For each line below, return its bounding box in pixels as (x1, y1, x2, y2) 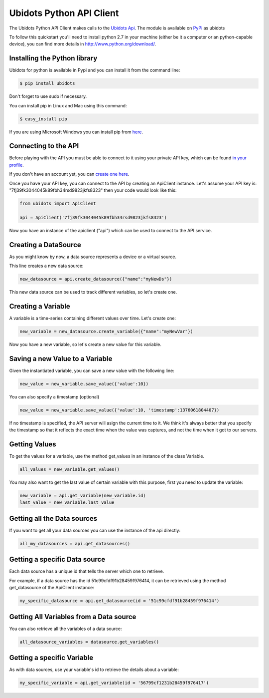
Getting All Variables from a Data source (9, 612, 136, 621)
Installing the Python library (9, 54, 98, 62)
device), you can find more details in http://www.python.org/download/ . (9, 41, 156, 47)
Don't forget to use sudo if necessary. (9, 93, 87, 99)
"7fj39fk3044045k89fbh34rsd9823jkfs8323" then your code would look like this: (9, 187, 177, 193)
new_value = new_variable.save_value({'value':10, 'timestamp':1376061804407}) (19, 407, 220, 413)
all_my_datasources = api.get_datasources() (19, 541, 131, 546)
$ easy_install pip (19, 116, 67, 122)
